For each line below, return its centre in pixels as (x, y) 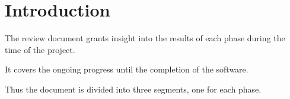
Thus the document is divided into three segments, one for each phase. (133, 89)
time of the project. (40, 49)
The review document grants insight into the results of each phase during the (145, 38)
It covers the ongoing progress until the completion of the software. (127, 69)
